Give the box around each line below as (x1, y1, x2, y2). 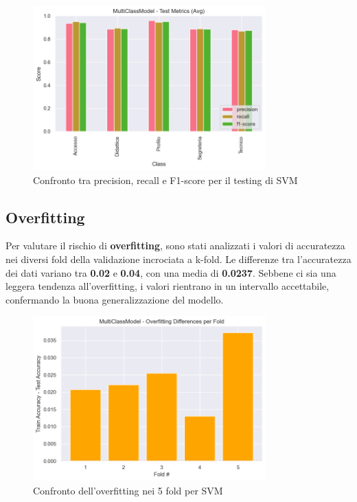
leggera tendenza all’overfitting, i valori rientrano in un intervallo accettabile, (5, 279, 330, 293)
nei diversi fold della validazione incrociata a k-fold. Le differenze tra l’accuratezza (5, 251, 352, 266)
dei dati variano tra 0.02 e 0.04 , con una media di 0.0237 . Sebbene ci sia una (5, 265, 336, 279)
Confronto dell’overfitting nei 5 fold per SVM (33, 483, 223, 497)
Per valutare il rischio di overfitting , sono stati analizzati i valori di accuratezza (5, 238, 345, 253)
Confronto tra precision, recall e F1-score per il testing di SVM (33, 172, 298, 187)
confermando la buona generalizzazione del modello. (5, 292, 224, 306)
